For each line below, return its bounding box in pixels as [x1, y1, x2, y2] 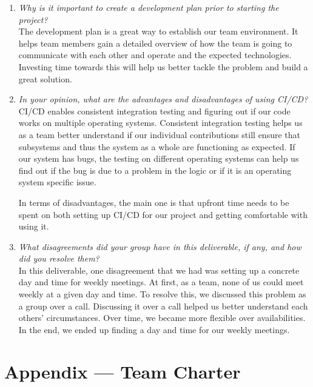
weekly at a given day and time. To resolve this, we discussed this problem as [18, 288, 306, 300]
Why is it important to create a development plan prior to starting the [18, 1, 279, 13]
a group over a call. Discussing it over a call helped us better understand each [18, 299, 308, 312]
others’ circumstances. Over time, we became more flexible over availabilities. [18, 311, 306, 324]
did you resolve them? [18, 252, 99, 265]
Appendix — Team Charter [4, 359, 241, 383]
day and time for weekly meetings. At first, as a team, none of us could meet [18, 276, 304, 288]
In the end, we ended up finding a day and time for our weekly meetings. [18, 323, 290, 336]
